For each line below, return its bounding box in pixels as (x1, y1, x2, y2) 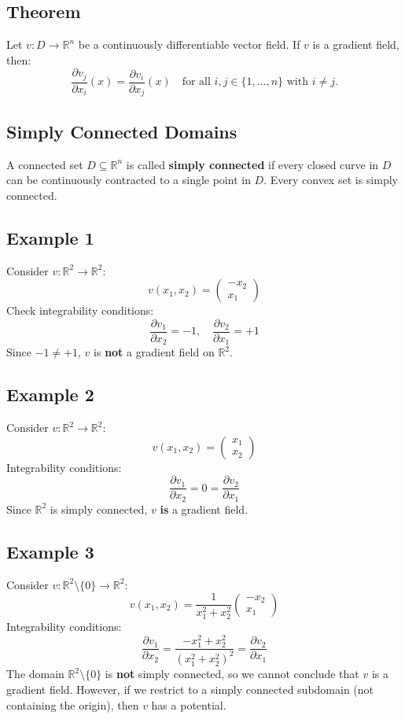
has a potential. (151, 696, 226, 713)
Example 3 (6, 539, 94, 563)
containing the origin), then (6, 696, 139, 713)
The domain (6, 666, 64, 682)
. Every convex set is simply (263, 171, 398, 188)
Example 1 (6, 225, 94, 249)
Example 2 (6, 382, 94, 407)
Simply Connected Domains (6, 119, 237, 143)
